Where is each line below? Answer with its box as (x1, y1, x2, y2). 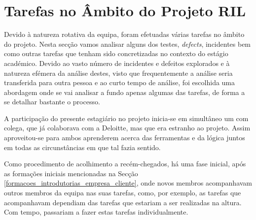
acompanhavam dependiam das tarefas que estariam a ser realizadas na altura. (4, 197, 242, 207)
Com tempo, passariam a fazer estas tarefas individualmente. (4, 207, 188, 217)
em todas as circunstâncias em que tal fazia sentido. (4, 142, 161, 152)
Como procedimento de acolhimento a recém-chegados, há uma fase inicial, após (4, 158, 246, 169)
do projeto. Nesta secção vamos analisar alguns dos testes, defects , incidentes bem (4, 38, 251, 49)
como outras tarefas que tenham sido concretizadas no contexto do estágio (4, 48, 228, 59)
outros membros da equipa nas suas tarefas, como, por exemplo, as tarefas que (4, 188, 241, 198)
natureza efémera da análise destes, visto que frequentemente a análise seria (4, 67, 233, 78)
